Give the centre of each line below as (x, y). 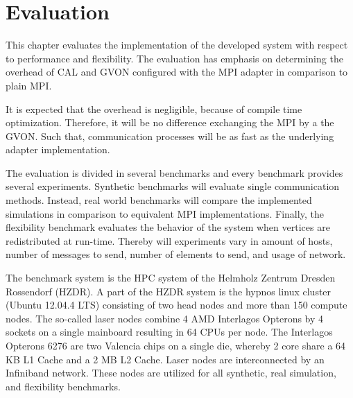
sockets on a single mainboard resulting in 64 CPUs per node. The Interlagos (169, 332)
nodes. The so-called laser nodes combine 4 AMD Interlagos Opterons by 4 (165, 318)
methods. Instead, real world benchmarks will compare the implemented (159, 200)
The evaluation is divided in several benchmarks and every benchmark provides (174, 172)
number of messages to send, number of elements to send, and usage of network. (176, 254)
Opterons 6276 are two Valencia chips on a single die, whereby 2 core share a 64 (176, 345)
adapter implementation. (58, 149)
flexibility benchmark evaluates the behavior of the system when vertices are (168, 227)
